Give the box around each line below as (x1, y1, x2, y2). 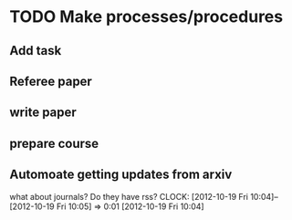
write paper (9, 105, 78, 120)
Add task (9, 43, 62, 58)
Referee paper (9, 73, 93, 89)
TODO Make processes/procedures (9, 6, 284, 27)
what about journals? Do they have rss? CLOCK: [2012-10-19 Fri (9, 191, 249, 202)
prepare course (9, 135, 99, 152)
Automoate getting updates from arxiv (9, 167, 233, 183)
